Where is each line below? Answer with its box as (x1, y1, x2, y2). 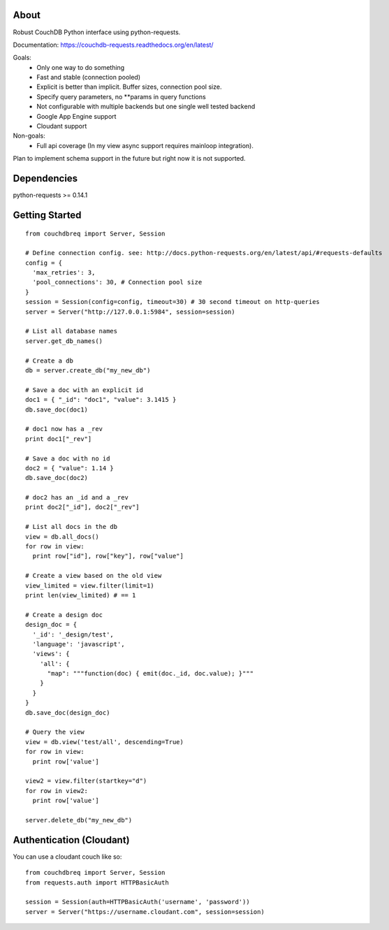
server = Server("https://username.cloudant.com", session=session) (25, 908, 265, 915)
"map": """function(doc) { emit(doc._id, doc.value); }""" (47, 669, 254, 678)
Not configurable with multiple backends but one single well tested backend (36, 102, 256, 111)
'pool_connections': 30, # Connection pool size (32, 278, 203, 286)
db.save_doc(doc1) (25, 405, 89, 414)
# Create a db (25, 356, 73, 365)
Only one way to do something (36, 63, 125, 71)
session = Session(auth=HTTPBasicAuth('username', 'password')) (25, 898, 251, 906)
